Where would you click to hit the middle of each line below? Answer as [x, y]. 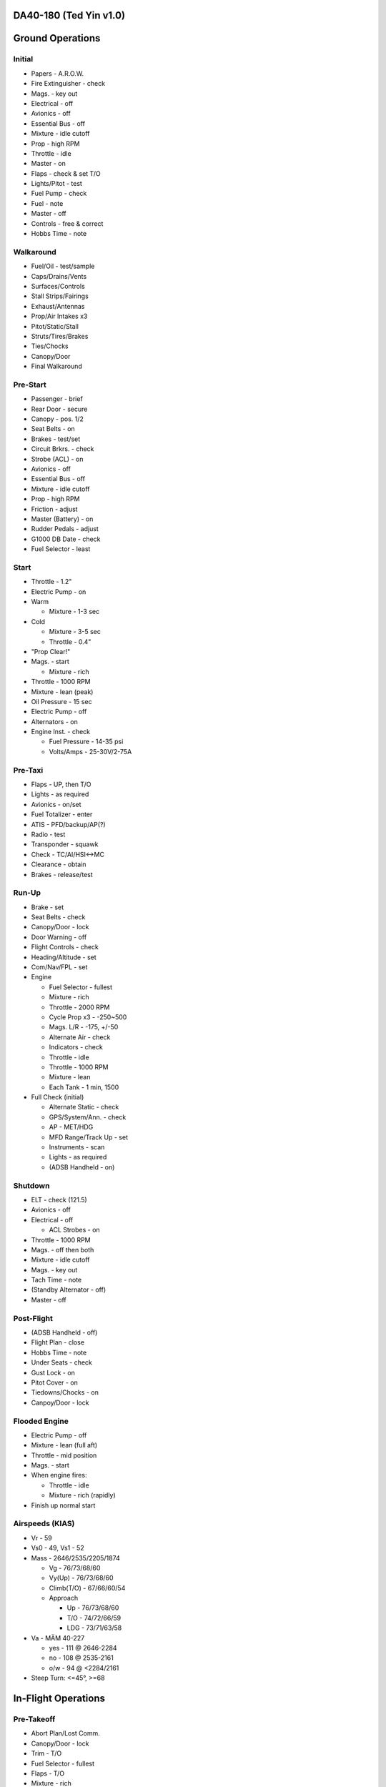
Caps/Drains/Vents [59, 276]
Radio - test [48, 834]
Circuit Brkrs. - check [63, 449]
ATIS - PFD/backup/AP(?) [69, 824]
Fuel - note [47, 203]
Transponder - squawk [65, 844]
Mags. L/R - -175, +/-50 [84, 1027]
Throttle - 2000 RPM [79, 1007]
